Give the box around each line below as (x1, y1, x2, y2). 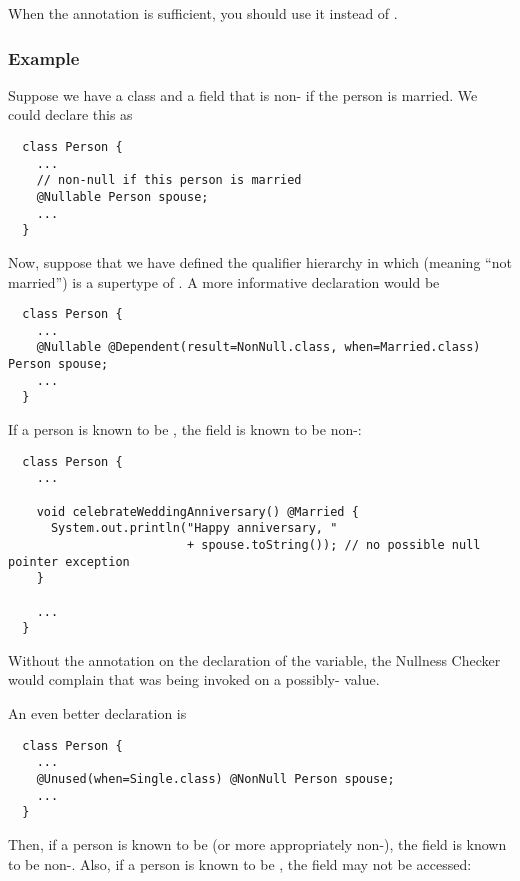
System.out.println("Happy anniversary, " (50, 521, 338, 536)
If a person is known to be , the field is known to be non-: (8, 419, 362, 440)
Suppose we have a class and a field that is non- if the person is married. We (8, 84, 478, 105)
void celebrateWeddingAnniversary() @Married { (36, 504, 359, 519)
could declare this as (8, 104, 133, 125)
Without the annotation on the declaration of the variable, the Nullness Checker (8, 649, 501, 670)
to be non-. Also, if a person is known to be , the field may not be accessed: (8, 853, 472, 874)
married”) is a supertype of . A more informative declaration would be (8, 271, 440, 292)
